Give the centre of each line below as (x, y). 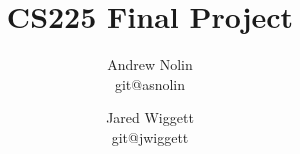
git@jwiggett (150, 136)
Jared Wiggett (150, 117)
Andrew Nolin (150, 64)
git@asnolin (150, 83)
